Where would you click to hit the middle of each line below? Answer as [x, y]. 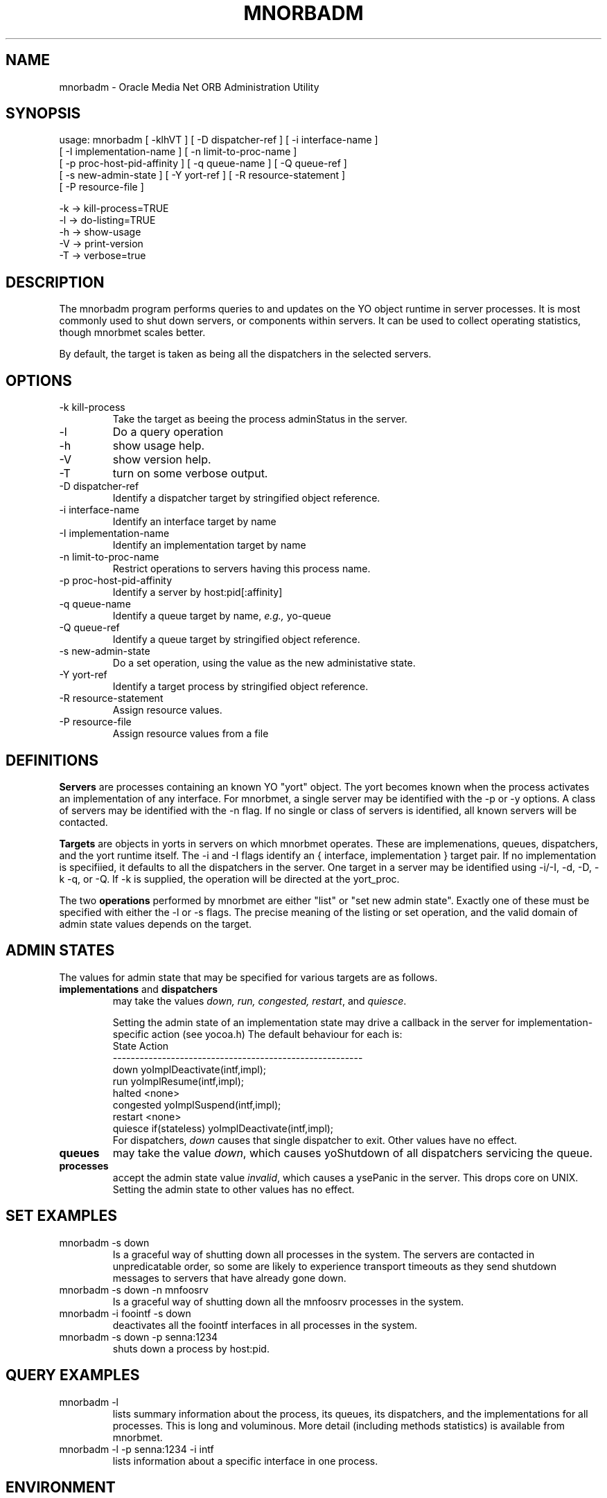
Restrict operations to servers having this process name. [241, 569]
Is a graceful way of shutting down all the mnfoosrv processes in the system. [288, 1301]
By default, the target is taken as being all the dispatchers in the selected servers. [245, 354]
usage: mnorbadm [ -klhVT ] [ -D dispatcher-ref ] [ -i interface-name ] [219, 140]
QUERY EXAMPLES [73, 1375]
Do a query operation [168, 432]
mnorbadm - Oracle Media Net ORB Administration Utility [189, 87]
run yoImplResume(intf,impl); [178, 1081]
